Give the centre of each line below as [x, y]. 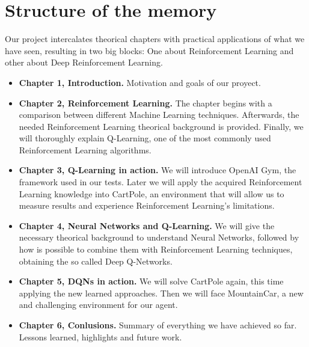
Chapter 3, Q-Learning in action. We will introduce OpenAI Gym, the [158, 170]
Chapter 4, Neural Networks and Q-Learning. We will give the [147, 225]
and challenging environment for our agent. [98, 305]
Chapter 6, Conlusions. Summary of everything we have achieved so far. [158, 325]
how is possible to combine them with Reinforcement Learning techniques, [156, 249]
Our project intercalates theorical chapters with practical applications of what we [155, 39]
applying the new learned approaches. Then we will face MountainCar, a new [161, 293]
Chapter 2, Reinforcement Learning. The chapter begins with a [145, 103]
